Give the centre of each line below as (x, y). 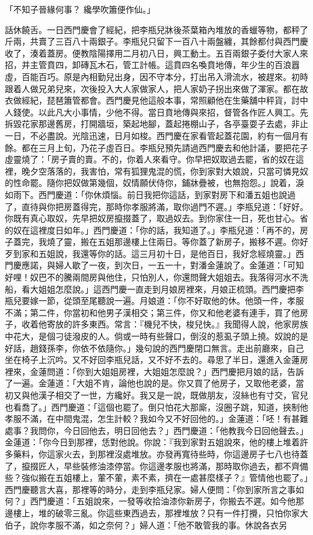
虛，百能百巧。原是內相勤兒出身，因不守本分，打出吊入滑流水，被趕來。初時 (156, 76)
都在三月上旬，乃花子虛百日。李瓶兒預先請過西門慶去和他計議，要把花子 (165, 147)
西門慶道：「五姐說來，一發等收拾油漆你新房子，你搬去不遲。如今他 (163, 501)
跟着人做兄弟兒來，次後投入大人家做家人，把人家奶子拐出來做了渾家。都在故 (156, 88)
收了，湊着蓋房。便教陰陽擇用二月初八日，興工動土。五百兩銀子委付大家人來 (156, 53)
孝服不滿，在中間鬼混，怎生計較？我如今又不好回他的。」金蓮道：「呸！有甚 (152, 419)
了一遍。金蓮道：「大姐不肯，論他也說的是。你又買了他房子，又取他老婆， (150, 383)
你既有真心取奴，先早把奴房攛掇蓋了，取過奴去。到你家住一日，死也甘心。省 (156, 218)
